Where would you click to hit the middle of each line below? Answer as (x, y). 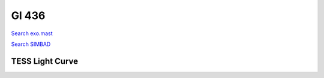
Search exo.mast (32, 33)
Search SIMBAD (31, 44)
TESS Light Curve (45, 61)
